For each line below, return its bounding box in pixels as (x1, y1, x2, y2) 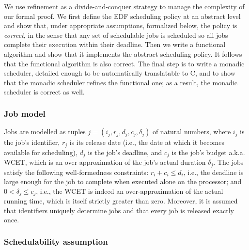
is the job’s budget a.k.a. (171, 147, 245, 157)
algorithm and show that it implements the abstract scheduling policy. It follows (4, 48, 242, 59)
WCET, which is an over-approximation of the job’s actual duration (4, 157, 206, 167)
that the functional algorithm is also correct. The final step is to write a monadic (4, 58, 245, 68)
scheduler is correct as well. (4, 87, 85, 97)
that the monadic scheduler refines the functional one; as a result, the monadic (4, 77, 237, 87)
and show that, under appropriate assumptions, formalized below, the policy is (4, 20, 237, 31)
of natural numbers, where (152, 126, 231, 137)
